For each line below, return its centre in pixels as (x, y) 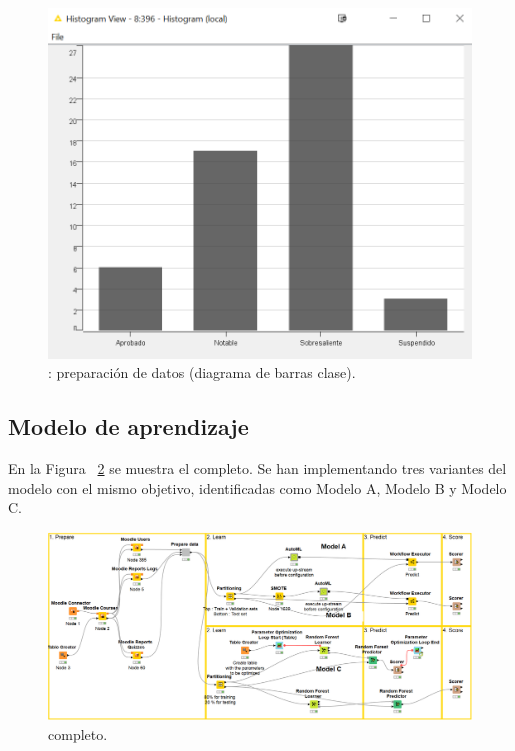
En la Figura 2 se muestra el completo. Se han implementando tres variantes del (257, 468)
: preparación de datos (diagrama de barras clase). (202, 372)
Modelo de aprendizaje (128, 426)
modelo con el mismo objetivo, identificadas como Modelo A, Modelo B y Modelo (257, 487)
